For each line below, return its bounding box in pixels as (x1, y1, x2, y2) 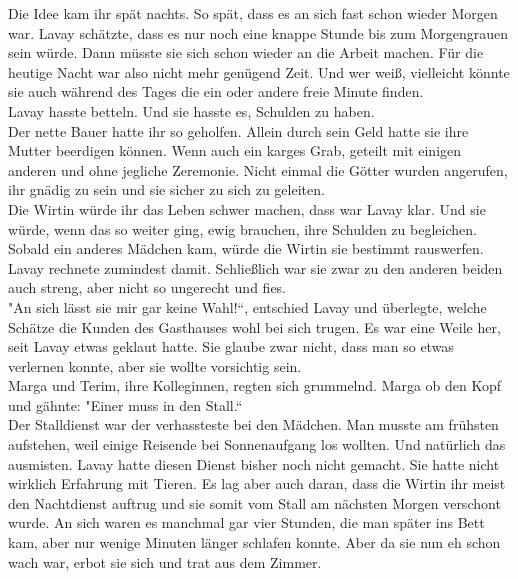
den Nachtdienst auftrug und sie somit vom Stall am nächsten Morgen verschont (8, 492, 501, 513)
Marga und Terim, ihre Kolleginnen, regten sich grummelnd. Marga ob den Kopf (8, 375, 502, 396)
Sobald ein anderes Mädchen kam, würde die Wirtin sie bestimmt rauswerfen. (8, 238, 484, 259)
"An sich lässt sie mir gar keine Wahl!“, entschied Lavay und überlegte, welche (8, 296, 487, 317)
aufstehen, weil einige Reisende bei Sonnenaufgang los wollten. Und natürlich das (8, 434, 506, 455)
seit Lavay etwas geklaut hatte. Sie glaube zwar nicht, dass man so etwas (8, 336, 454, 357)
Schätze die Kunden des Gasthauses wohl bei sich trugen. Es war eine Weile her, (8, 316, 501, 337)
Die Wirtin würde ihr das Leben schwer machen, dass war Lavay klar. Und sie (8, 198, 486, 219)
